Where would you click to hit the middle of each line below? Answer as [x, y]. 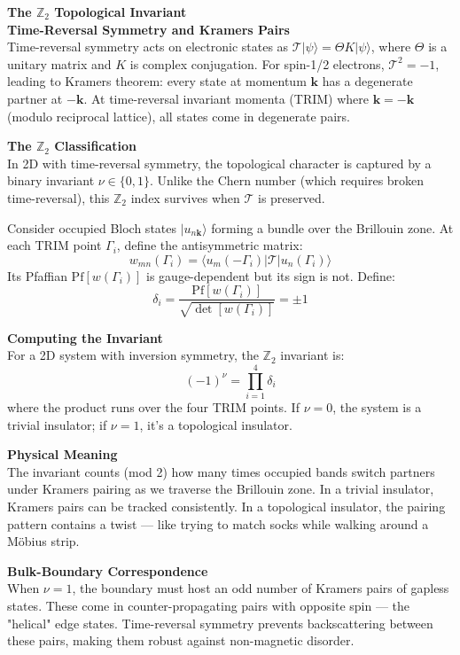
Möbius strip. [43, 541]
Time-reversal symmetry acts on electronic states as [148, 47]
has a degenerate [367, 81]
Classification [96, 146]
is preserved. [291, 197]
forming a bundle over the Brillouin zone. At [332, 227]
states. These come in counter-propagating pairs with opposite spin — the [209, 606]
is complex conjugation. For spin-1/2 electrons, [257, 63]
